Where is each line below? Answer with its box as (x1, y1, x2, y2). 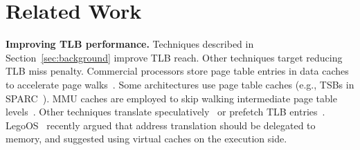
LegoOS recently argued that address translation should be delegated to (6, 118, 316, 132)
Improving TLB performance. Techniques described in (6, 37, 254, 51)
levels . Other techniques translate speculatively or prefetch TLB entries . (6, 104, 325, 119)
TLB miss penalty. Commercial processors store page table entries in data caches (6, 64, 349, 78)
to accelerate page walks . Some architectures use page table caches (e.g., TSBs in (6, 77, 354, 91)
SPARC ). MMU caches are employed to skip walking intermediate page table (6, 91, 337, 105)
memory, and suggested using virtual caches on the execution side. (6, 131, 287, 146)
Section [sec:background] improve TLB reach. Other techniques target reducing (6, 50, 343, 64)
